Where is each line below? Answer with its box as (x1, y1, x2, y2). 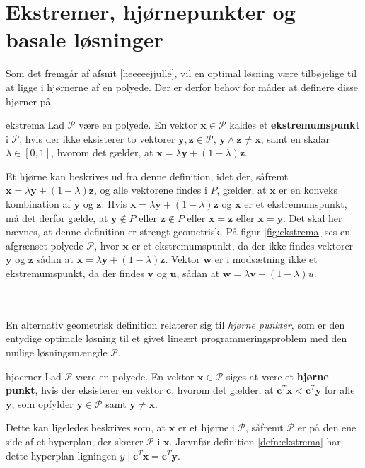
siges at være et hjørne (226, 368, 329, 383)
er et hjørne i (178, 420, 235, 435)
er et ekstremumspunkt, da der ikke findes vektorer (132, 238, 354, 252)
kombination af (6, 197, 71, 211)
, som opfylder (11, 396, 74, 411)
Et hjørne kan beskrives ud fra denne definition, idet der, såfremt (6, 168, 289, 183)
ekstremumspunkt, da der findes (6, 266, 144, 281)
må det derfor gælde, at (6, 210, 108, 225)
